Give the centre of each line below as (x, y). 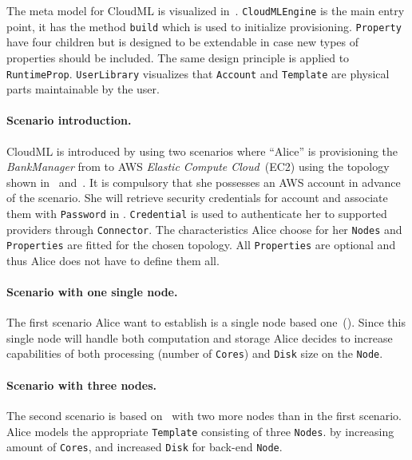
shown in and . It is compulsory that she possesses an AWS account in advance (204, 182)
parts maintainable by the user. (83, 89)
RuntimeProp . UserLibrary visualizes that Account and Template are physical (198, 73)
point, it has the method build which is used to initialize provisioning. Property (204, 26)
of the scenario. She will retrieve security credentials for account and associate (197, 198)
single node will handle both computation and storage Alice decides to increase (200, 337)
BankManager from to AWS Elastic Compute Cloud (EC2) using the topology (198, 167)
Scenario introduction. (69, 120)
